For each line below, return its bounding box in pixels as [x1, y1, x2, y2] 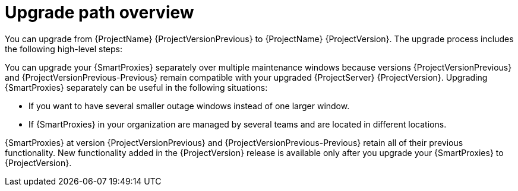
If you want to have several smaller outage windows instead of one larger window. [29, 100, 350, 111]
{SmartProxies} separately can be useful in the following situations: [5, 82, 268, 93]
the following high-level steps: [5, 43, 123, 54]
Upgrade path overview [5, 2, 194, 23]
